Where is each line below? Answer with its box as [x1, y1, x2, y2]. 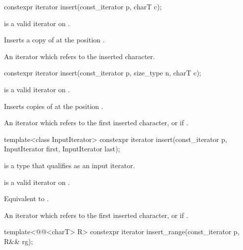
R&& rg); [4, 236, 33, 246]
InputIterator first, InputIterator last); [4, 143, 120, 154]
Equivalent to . [4, 193, 49, 204]
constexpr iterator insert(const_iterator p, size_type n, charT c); [4, 68, 201, 78]
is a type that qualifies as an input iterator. [4, 160, 135, 170]
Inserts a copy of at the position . [4, 35, 105, 45]
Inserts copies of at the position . [4, 101, 104, 111]
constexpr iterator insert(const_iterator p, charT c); [4, 1, 162, 11]
